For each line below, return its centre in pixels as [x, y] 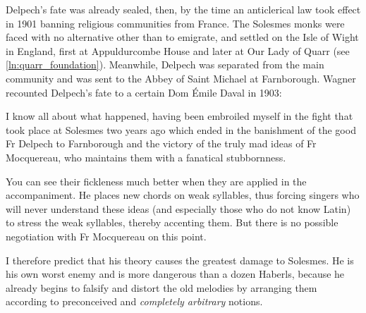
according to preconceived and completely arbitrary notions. [134, 301]
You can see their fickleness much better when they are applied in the [156, 181]
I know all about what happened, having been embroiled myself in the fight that [179, 116]
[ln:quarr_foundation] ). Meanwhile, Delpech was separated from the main [165, 65]
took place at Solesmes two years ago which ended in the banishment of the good [181, 129]
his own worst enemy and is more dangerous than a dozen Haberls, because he [175, 274]
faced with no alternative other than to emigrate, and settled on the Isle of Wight [182, 37]
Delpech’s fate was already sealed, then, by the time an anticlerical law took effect [183, 9]
